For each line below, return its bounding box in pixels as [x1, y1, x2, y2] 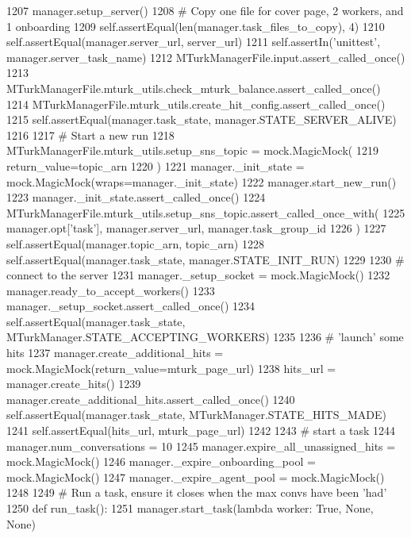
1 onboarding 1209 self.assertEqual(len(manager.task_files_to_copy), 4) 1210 [6, 17, 385, 34]
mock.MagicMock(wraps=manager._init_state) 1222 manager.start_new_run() [6, 173, 397, 190]
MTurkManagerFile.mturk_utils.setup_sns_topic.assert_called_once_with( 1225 [6, 204, 405, 221]
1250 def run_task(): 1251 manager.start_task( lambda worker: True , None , [6, 500, 374, 516]
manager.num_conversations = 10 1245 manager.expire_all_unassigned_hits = [6, 437, 396, 454]
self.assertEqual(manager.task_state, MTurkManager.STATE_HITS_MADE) [6, 406, 386, 423]
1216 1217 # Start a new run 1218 [6, 126, 175, 143]
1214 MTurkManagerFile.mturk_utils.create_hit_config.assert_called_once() [6, 95, 386, 112]
